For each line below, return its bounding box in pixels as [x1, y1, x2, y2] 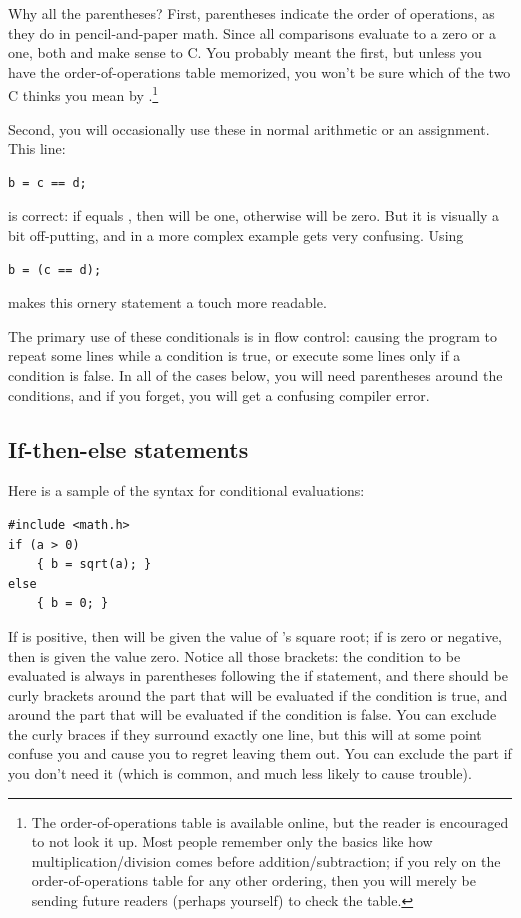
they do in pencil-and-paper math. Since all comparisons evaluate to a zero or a [8, 22, 496, 43]
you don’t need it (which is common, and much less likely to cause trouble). [8, 763, 472, 784]
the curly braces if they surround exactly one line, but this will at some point [8, 723, 482, 744]
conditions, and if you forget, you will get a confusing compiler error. [8, 384, 430, 405]
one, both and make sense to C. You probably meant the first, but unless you [8, 42, 482, 63]
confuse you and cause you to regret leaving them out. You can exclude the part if [8, 743, 512, 764]
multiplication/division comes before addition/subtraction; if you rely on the [31, 850, 501, 871]
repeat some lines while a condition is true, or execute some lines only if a [8, 345, 461, 366]
